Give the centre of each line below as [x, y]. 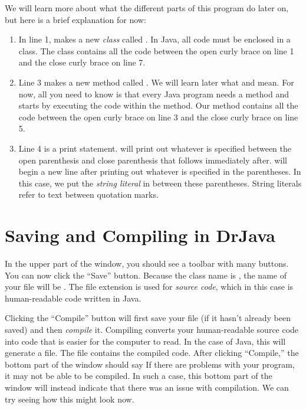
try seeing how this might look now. [70, 399]
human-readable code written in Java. [73, 298]
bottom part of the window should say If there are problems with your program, [150, 364]
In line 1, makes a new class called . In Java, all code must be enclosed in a [154, 39]
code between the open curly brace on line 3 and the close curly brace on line [158, 117]
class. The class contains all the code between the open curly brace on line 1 [156, 50]
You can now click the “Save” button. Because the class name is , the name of [146, 275]
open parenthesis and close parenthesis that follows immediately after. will [153, 160]
